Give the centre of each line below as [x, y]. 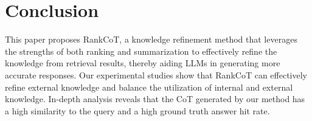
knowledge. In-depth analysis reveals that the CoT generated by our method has [155, 99]
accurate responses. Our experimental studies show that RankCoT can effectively [156, 74]
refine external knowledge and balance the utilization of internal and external [149, 87]
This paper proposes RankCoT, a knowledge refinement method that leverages [151, 39]
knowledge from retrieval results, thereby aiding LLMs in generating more [143, 63]
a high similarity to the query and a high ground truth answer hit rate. [137, 110]
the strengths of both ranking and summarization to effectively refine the [141, 51]
